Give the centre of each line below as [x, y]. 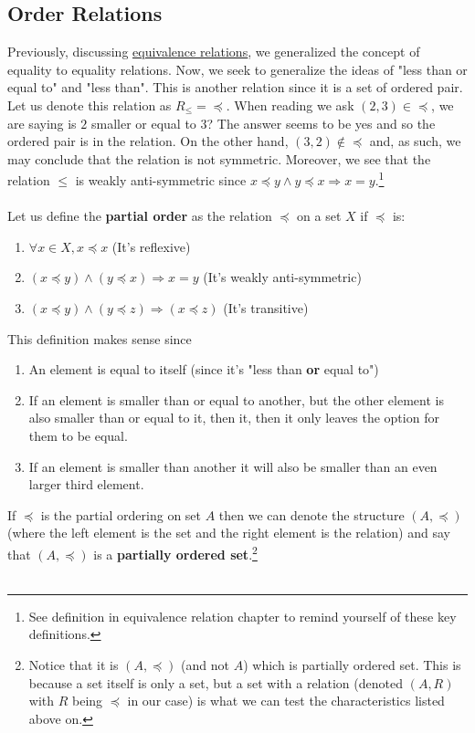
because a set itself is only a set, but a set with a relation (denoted [216, 682]
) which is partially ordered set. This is [352, 664]
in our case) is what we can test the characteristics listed [286, 701]
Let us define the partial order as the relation [140, 216]
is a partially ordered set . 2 [175, 552]
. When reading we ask [290, 105]
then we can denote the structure [311, 514]
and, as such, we [415, 141]
